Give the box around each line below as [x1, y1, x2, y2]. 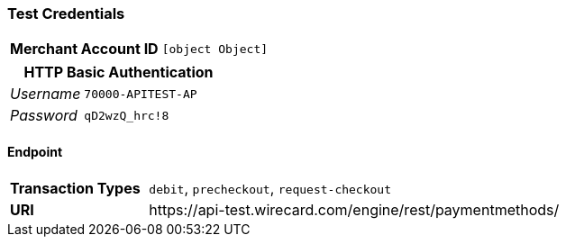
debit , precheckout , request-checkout [149, 178, 391, 197]
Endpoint [7, 143, 63, 159]
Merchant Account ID [10, 40, 159, 59]
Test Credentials [7, 5, 125, 23]
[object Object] [161, 41, 269, 56]
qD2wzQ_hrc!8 [84, 108, 169, 122]
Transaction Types [10, 178, 141, 197]
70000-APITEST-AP [84, 86, 197, 101]
